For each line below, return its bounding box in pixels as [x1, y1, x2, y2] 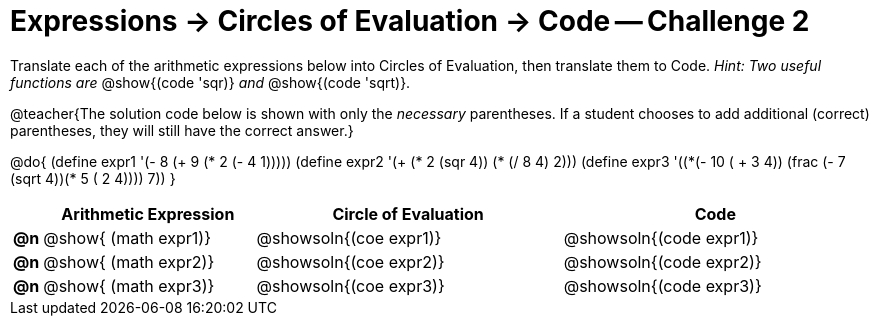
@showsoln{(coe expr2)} [256, 251, 445, 272]
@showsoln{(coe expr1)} [256, 227, 442, 248]
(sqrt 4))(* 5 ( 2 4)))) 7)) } [10, 169, 176, 187]
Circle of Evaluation [332, 203, 484, 224]
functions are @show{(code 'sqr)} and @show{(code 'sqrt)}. [10, 73, 411, 91]
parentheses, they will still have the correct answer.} [10, 121, 354, 139]
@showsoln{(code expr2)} [563, 251, 762, 272]
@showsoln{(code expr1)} [563, 227, 759, 248]
